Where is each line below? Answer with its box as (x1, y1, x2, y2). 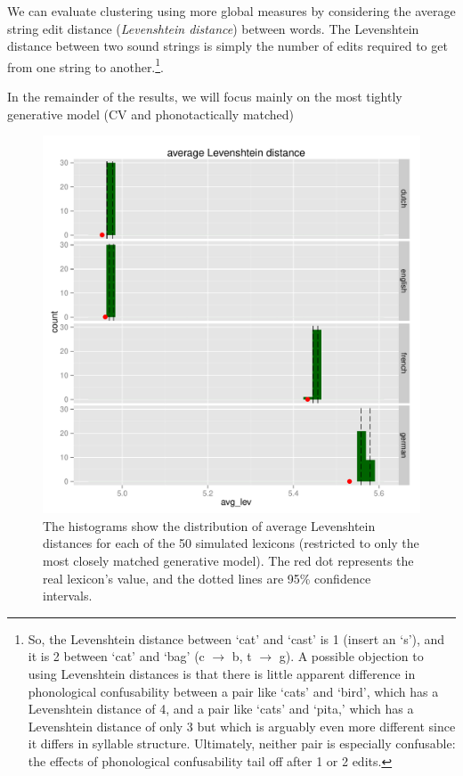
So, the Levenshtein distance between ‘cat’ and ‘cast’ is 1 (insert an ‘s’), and (28, 629, 445, 648)
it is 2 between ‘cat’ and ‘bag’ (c (28, 647, 205, 666)
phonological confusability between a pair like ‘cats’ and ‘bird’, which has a (28, 682, 439, 700)
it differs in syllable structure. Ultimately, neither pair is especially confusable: (28, 734, 456, 753)
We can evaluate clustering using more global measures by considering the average (7, 2, 456, 20)
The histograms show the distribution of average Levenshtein (43, 516, 376, 535)
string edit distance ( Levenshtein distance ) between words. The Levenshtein (7, 19, 419, 37)
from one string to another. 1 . (7, 54, 165, 76)
